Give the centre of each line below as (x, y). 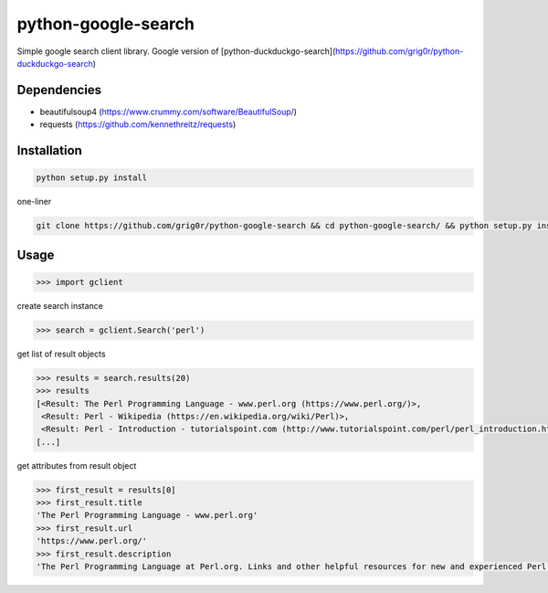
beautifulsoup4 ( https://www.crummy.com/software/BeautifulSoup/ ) (168, 111)
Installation (49, 151)
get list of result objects (61, 354)
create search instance (60, 305)
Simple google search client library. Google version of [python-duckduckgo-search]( (176, 51)
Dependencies (59, 90)
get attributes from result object (77, 465)
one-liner (34, 202)
